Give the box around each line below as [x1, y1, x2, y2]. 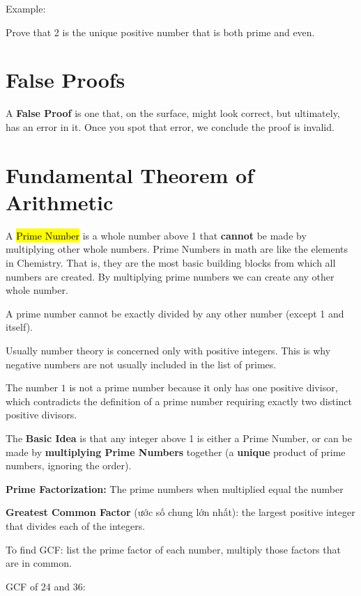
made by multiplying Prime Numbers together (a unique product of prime [6, 444, 346, 459]
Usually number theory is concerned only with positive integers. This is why [6, 343, 331, 357]
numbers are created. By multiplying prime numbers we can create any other [6, 269, 335, 283]
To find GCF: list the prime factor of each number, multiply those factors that [6, 542, 341, 556]
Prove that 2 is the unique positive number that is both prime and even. [6, 24, 315, 39]
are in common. [6, 556, 72, 570]
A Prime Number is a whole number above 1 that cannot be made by [6, 228, 307, 242]
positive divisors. [6, 407, 77, 422]
